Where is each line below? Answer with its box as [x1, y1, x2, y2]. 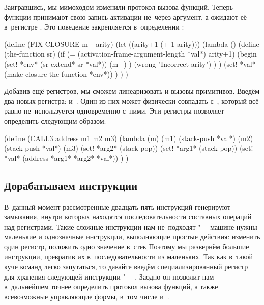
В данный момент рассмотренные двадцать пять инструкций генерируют [4, 201, 231, 212]
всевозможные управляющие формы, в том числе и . [4, 291, 169, 301]
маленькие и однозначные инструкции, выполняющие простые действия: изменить [4, 231, 260, 242]
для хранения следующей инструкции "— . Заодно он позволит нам [4, 271, 214, 282]
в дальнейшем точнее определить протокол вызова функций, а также [4, 281, 218, 292]
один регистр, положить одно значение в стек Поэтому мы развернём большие [4, 241, 249, 252]
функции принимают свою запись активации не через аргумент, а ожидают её [4, 11, 247, 22]
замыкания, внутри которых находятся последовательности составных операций [4, 211, 252, 222]
